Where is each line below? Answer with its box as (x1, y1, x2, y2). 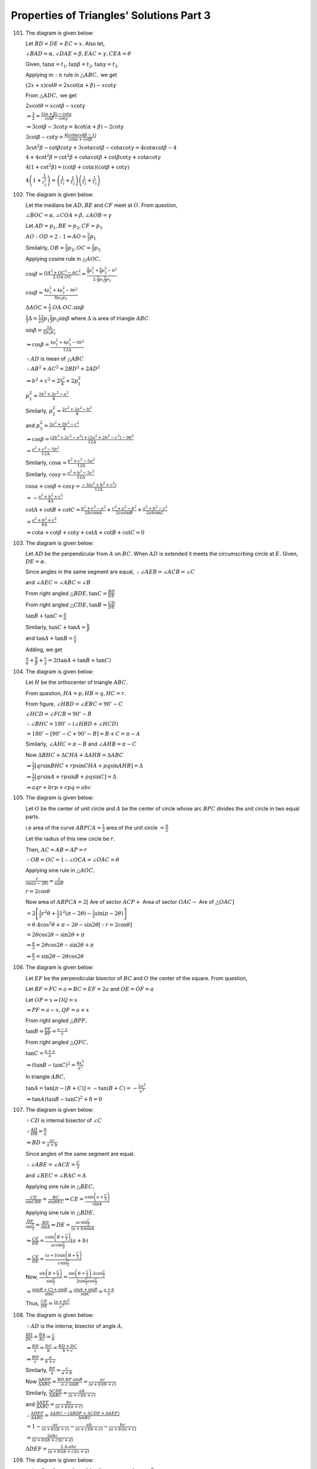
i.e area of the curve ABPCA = (25, 824, 102, 831)
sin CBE (25, 1199, 42, 1205)
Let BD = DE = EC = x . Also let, (25, 40, 105, 47)
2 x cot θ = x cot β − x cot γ (25, 102, 86, 109)
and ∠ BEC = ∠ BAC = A (25, 1172, 86, 1179)
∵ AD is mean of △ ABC (26, 355, 84, 362)
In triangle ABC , (25, 1073, 66, 1081)
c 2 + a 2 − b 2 (112, 504, 137, 511)
